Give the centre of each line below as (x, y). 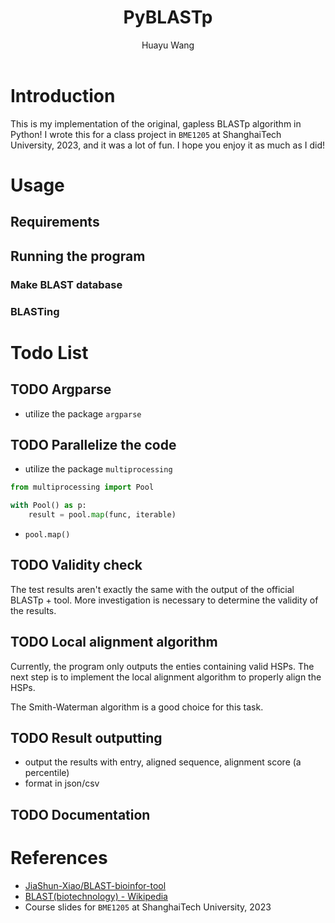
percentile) (47, 773)
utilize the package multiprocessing (98, 469)
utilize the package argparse (83, 413)
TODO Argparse (61, 389)
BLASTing (35, 311)
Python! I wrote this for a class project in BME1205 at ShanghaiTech (146, 134)
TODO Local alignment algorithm (114, 642)
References (59, 857)
